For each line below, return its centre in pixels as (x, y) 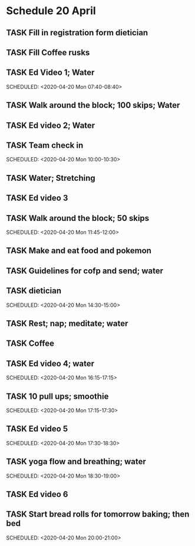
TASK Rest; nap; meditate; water (67, 323)
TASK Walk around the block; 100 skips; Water (93, 105)
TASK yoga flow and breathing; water (76, 461)
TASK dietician (34, 291)
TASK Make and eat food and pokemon (79, 251)
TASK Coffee (30, 344)
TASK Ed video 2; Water (51, 125)
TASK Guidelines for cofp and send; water (85, 271)
